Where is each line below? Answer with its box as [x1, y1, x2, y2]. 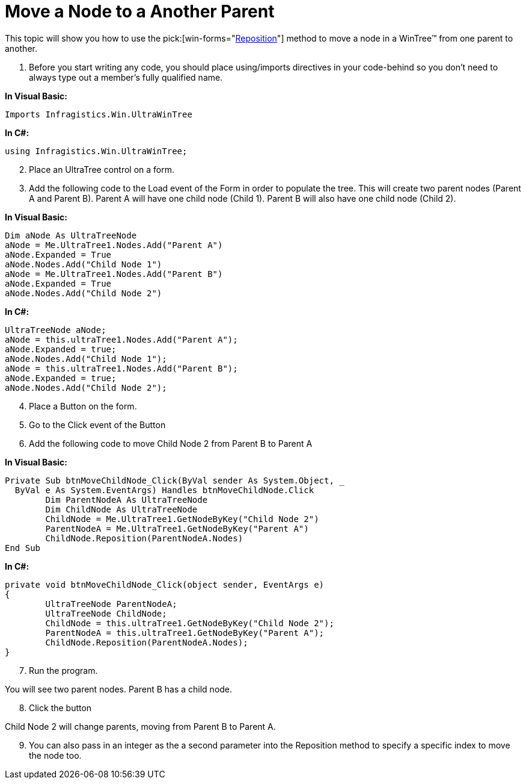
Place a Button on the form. [29, 400, 137, 411]
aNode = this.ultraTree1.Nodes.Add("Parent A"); [5, 334, 238, 344]
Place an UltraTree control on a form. [29, 164, 175, 175]
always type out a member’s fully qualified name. [29, 72, 223, 82]
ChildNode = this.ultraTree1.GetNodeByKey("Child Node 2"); [45, 618, 334, 628]
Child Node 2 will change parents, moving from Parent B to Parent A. [5, 721, 276, 732]
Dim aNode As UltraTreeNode [5, 230, 137, 240]
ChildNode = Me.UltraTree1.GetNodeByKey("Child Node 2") [45, 514, 319, 524]
